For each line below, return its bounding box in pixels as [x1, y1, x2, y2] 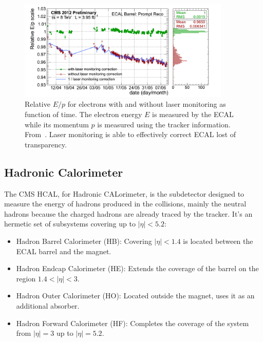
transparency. [25, 139, 67, 149]
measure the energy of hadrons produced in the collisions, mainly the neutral [4, 198, 247, 209]
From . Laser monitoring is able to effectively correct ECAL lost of [25, 129, 236, 140]
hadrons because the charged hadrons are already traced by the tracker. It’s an [4, 208, 253, 219]
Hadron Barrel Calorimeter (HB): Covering [16, 235, 152, 246]
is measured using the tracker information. [97, 119, 231, 129]
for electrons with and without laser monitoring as [67, 99, 226, 109]
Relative [25, 99, 50, 109]
